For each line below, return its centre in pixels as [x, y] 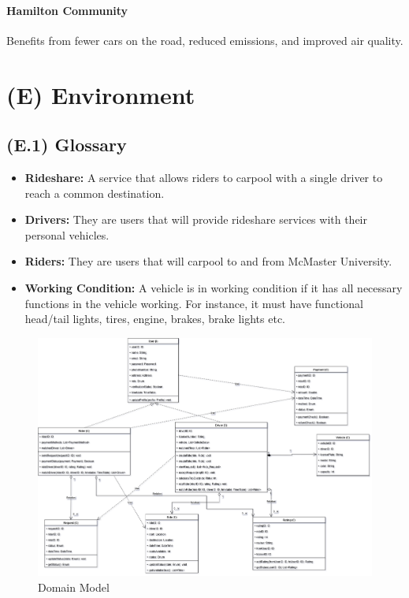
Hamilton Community [67, 10]
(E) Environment [101, 94]
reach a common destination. [95, 193]
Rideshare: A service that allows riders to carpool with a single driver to [204, 177]
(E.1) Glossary [67, 145]
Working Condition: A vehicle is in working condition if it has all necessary [214, 287]
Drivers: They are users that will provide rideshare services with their [196, 219]
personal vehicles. [67, 234]
